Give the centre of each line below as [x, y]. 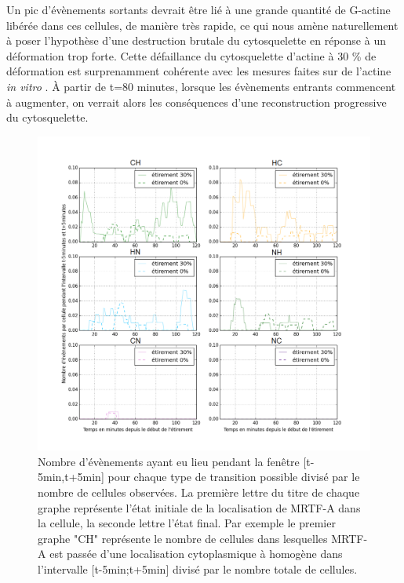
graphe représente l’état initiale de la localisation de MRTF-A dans [199, 507]
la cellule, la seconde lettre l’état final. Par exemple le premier [187, 523]
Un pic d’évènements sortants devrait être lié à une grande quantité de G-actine [198, 9]
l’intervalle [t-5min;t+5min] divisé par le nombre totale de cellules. [198, 568]
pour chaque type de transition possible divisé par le [234, 477]
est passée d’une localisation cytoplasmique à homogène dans [196, 554]
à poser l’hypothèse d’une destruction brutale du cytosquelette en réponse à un [196, 40]
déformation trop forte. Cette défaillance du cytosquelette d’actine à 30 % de [191, 55]
